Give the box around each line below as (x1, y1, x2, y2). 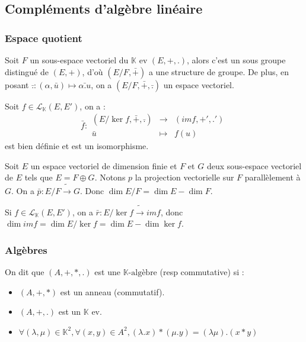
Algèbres (5, 242, 47, 257)
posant (5, 78, 29, 91)
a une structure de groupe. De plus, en (148, 65, 289, 78)
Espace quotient (5, 30, 82, 45)
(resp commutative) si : (160, 266, 244, 278)
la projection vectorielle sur (135, 171, 234, 183)
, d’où (82, 65, 103, 78)
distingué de (5, 65, 49, 78)
